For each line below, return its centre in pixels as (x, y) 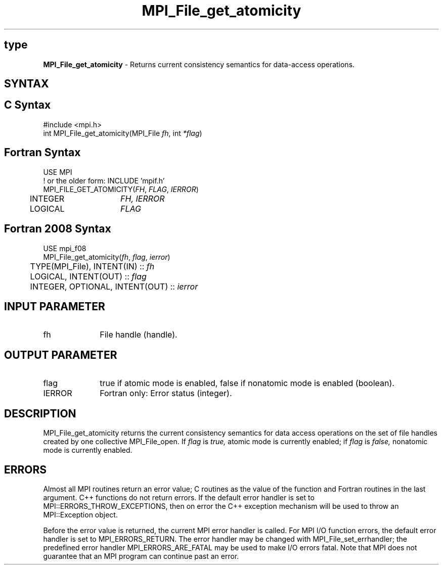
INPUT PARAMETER (55, 306)
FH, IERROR (143, 198)
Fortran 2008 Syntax (58, 229)
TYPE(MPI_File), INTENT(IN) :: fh (92, 266)
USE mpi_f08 (65, 248)
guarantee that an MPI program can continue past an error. (141, 556)
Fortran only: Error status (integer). (166, 393)
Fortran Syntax (42, 153)
